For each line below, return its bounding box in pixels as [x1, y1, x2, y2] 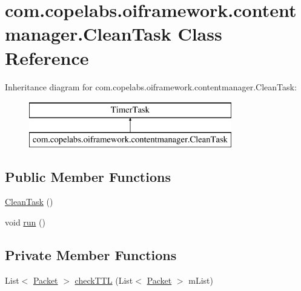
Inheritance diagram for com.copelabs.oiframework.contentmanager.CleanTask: [5, 80, 297, 93]
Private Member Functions [5, 246, 177, 264]
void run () [5, 216, 45, 229]
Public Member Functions [5, 167, 171, 186]
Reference [5, 45, 89, 70]
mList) [188, 273, 213, 286]
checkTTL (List [74, 273, 133, 286]
